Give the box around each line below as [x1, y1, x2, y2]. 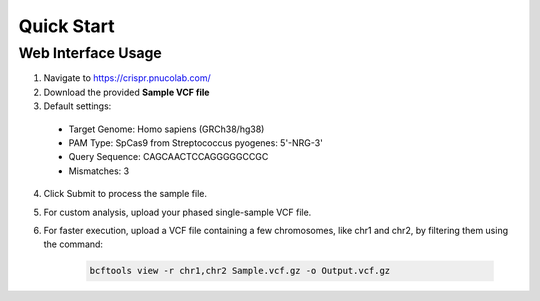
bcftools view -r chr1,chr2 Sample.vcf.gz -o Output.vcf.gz [89, 265, 391, 277]
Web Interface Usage [18, 44, 162, 62]
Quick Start [18, 15, 115, 37]
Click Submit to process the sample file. [43, 188, 207, 200]
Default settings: [43, 100, 112, 112]
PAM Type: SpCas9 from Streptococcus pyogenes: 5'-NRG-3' [68, 136, 324, 149]
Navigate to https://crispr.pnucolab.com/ [43, 72, 212, 84]
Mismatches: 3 [68, 165, 130, 177]
